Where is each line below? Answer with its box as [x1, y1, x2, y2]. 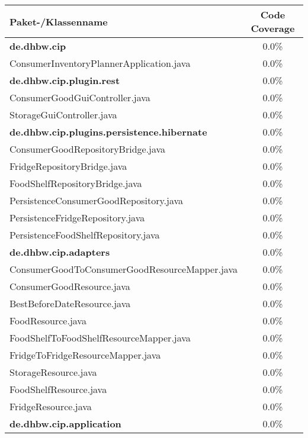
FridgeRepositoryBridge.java [9, 159, 127, 173]
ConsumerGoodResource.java [9, 279, 130, 293]
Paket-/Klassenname [9, 14, 108, 28]
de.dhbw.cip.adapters [9, 245, 110, 259]
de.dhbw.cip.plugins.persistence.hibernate [9, 125, 207, 139]
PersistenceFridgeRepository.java [9, 211, 145, 224]
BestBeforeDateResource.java [9, 297, 131, 310]
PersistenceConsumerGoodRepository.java [9, 194, 184, 207]
